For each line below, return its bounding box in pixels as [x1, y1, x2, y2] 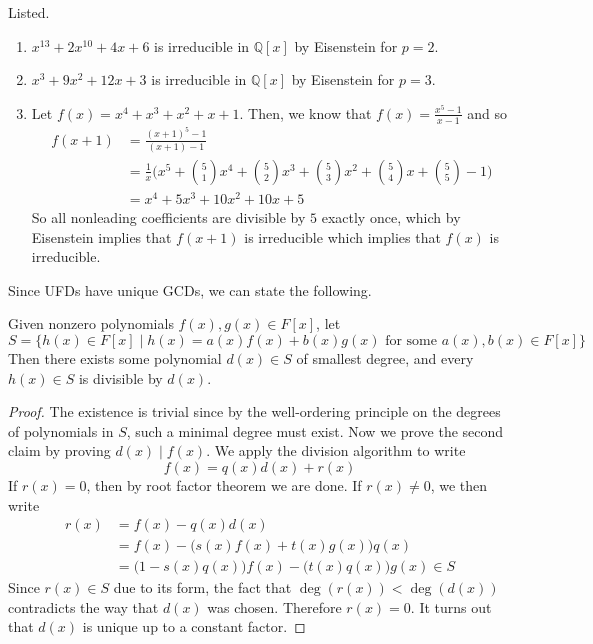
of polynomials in [8, 420, 114, 441]
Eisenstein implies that [31, 226, 172, 247]
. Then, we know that [239, 102, 372, 123]
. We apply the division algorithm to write [206, 440, 466, 461]
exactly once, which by [321, 206, 461, 227]
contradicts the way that [8, 596, 159, 617]
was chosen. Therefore [207, 596, 342, 617]
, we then [430, 474, 488, 495]
